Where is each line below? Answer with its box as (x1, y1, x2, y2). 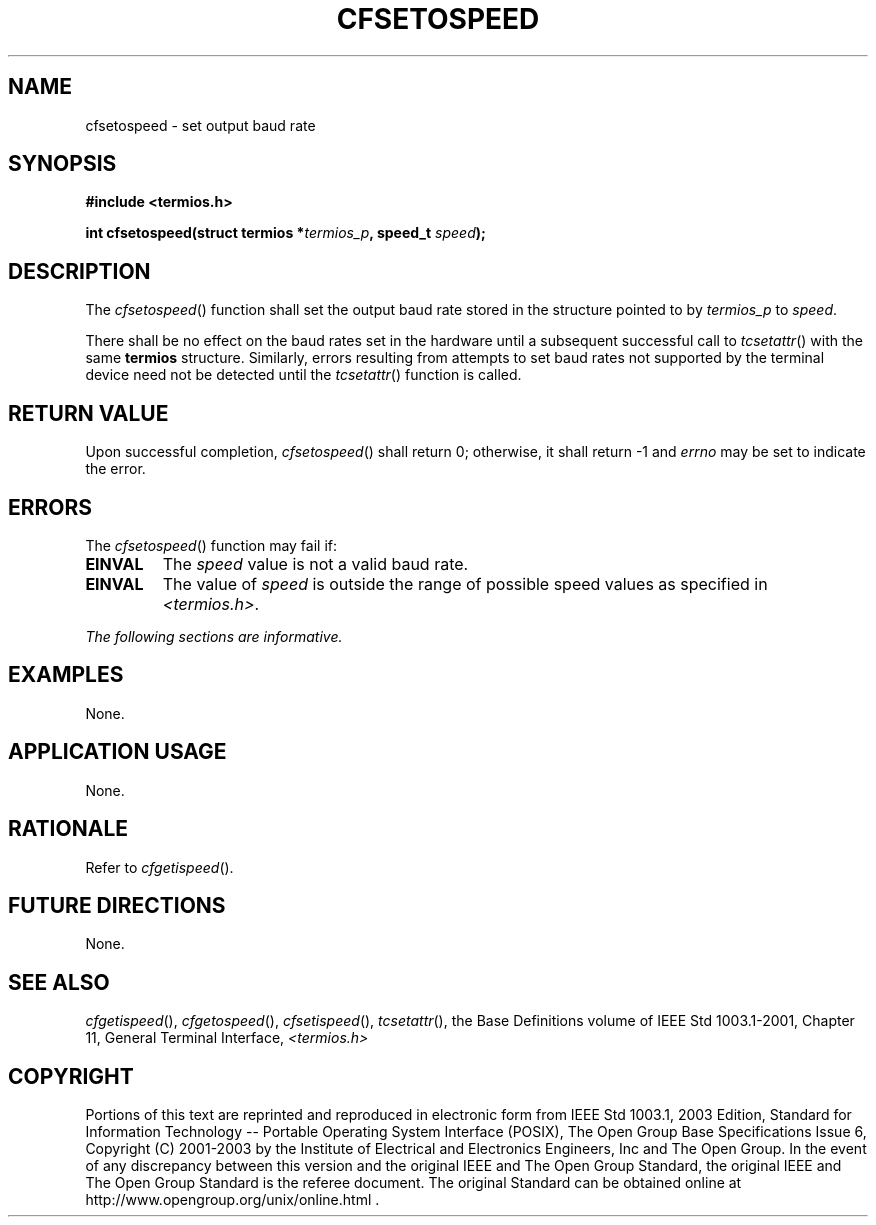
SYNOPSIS (8, 151, 117, 177)
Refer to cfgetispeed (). (85, 858, 234, 876)
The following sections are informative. (85, 627, 343, 645)
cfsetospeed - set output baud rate (85, 116, 316, 134)
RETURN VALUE (8, 400, 169, 426)
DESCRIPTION (8, 258, 151, 284)
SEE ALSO (8, 969, 110, 995)
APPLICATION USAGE (8, 739, 227, 765)
